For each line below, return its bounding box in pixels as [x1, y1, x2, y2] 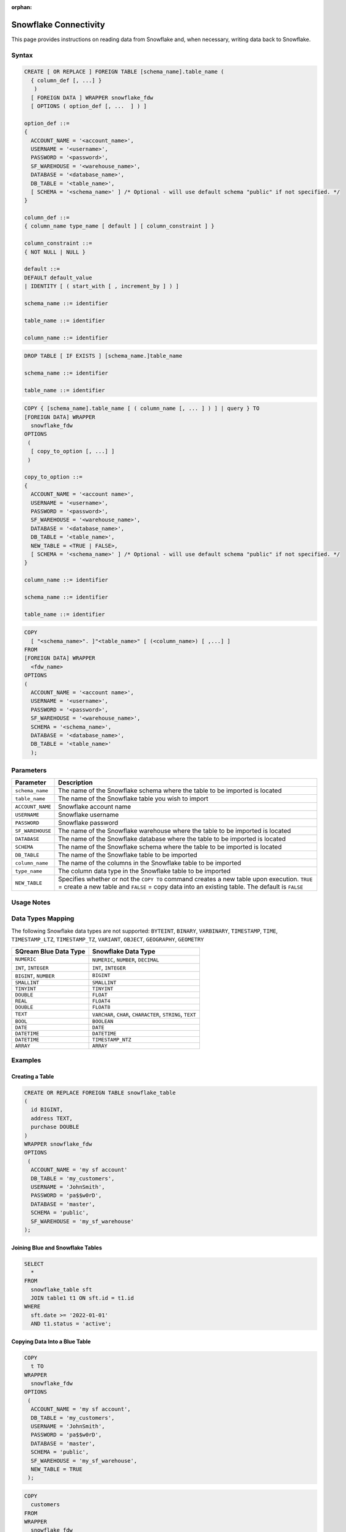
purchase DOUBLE [31, 1123, 79, 1131]
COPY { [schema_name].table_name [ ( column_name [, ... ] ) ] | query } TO [24, 405, 260, 412]
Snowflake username [58, 811, 119, 819]
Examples [11, 1056, 42, 1064]
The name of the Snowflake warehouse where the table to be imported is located [58, 827, 292, 835]
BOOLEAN [92, 1018, 114, 1025]
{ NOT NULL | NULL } [24, 248, 86, 256]
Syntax [11, 51, 33, 59]
